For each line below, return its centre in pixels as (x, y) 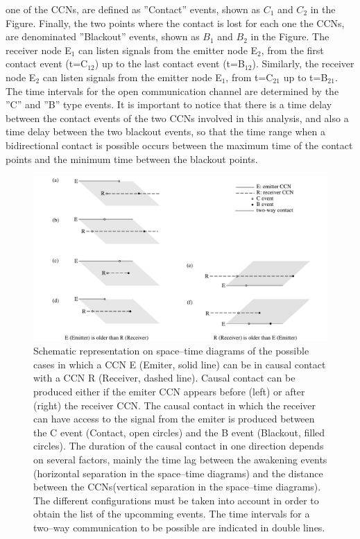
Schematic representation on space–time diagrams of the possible (171, 351)
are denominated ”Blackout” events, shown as (103, 36)
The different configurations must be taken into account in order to (176, 500)
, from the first (292, 50)
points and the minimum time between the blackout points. (132, 159)
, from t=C (249, 77)
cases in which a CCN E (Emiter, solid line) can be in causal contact (180, 364)
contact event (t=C (47, 63)
